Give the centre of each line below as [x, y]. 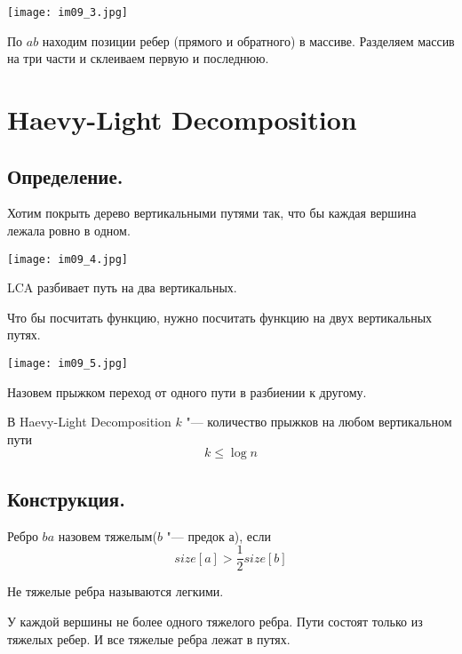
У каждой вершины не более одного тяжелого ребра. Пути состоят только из [215, 621]
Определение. [65, 175]
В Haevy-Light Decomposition [89, 422]
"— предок [195, 535]
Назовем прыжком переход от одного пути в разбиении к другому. [187, 391]
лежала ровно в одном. [69, 231]
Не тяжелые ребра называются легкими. [115, 591]
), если [253, 535]
